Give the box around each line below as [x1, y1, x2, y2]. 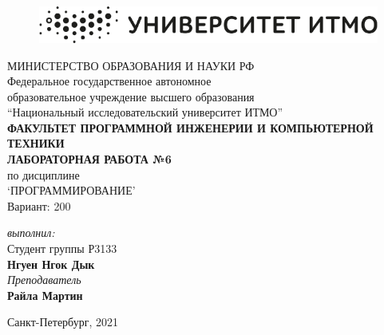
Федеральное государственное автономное [7, 73, 212, 89]
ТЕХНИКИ [7, 135, 65, 152]
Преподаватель [7, 271, 81, 288]
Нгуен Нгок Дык [7, 255, 95, 272]
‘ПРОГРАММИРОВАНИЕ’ [7, 182, 136, 199]
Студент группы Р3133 [7, 240, 117, 257]
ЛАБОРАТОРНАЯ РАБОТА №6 [7, 151, 172, 167]
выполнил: [7, 224, 55, 241]
